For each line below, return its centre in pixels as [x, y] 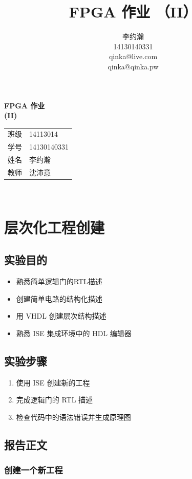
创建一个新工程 [34, 470]
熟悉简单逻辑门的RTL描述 [59, 281]
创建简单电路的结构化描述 [59, 298]
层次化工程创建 [55, 227]
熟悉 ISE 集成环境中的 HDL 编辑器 [74, 333]
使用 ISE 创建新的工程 [53, 382]
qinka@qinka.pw [133, 66]
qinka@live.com [133, 56]
